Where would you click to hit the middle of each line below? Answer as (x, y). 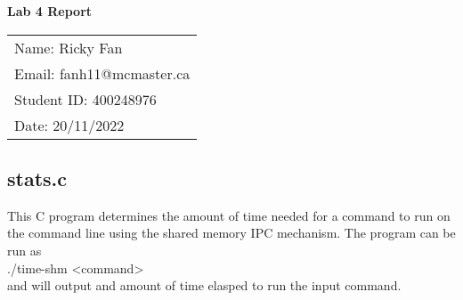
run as (24, 250)
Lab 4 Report (50, 11)
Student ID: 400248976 (85, 99)
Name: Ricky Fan (69, 47)
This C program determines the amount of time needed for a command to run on (229, 215)
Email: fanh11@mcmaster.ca (102, 73)
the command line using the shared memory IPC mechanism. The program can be (231, 233)
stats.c (37, 178)
